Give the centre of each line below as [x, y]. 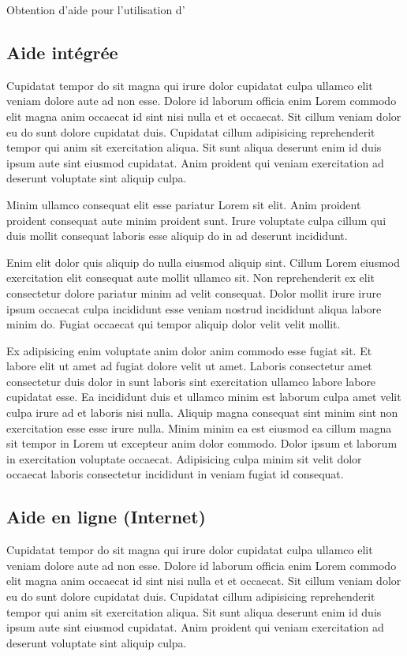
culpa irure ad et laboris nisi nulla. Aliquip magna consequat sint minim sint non [202, 412]
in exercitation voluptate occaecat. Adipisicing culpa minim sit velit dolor [184, 458]
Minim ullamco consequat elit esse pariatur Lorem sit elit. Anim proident [184, 204]
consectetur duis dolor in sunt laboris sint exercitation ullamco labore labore [191, 381]
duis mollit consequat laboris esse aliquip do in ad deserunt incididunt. [177, 236]
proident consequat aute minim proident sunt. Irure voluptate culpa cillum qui [196, 220]
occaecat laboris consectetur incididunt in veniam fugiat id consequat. [175, 474]
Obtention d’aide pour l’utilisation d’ [96, 9]
